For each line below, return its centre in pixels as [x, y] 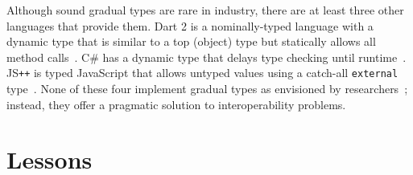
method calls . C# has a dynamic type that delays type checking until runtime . [206, 57]
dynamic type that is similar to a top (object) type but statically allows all [191, 41]
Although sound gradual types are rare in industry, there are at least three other [205, 10]
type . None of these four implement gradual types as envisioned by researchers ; [207, 89]
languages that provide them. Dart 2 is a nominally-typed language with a [190, 25]
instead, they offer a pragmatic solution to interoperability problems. [176, 104]
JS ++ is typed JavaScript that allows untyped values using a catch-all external [202, 73]
